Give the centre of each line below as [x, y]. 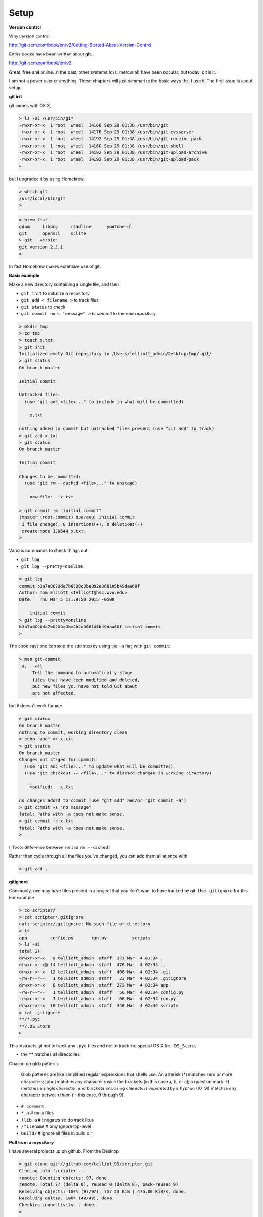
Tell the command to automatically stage [82, 673]
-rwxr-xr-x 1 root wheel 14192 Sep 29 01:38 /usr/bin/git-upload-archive [113, 153]
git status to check [43, 307]
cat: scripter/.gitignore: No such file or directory [85, 924]
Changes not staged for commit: [58, 760]
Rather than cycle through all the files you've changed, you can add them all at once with [98, 856]
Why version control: [30, 36]
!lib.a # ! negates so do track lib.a [57, 1120]
